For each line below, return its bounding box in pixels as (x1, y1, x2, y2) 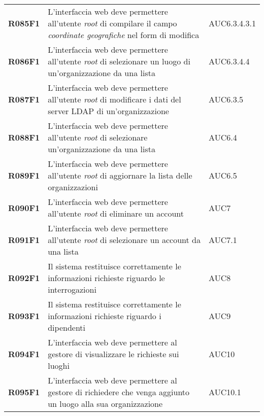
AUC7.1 (209, 234, 237, 246)
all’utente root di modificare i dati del (48, 93, 181, 105)
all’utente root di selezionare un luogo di (48, 55, 190, 67)
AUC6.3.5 (209, 93, 244, 105)
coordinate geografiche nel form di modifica (48, 29, 200, 41)
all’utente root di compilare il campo (48, 17, 177, 29)
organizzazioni (48, 181, 98, 193)
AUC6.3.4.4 (209, 55, 250, 67)
